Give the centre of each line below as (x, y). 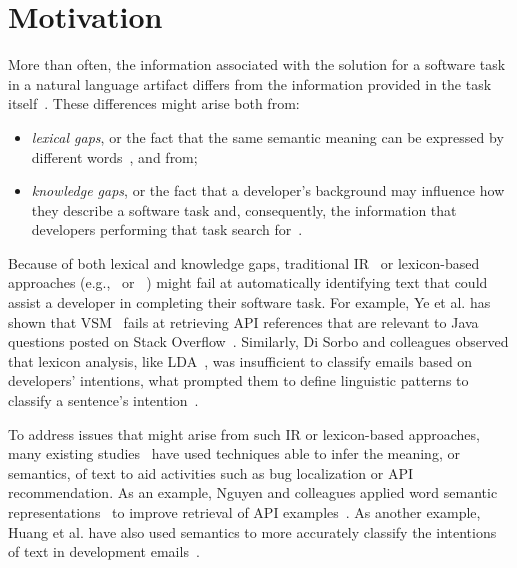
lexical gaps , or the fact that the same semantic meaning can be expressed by (267, 136)
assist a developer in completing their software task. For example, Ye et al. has (249, 302)
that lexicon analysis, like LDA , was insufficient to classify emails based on (240, 360)
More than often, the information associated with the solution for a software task (257, 64)
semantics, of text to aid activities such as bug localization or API (211, 472)
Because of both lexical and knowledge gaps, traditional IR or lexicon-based (244, 262)
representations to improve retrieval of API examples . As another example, (244, 512)
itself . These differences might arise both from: (154, 103)
